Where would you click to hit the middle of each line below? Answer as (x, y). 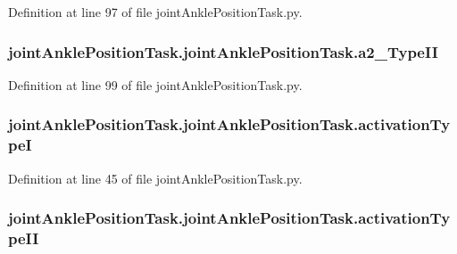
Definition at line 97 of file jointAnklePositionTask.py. (155, 12)
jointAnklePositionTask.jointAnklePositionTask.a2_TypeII (223, 51)
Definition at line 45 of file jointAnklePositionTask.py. (155, 178)
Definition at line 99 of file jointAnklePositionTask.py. (155, 84)
